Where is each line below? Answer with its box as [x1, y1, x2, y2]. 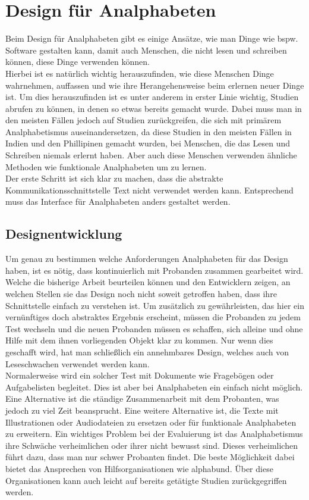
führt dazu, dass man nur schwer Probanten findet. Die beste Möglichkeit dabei [5, 451, 295, 463]
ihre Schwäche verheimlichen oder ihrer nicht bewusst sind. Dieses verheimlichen [5, 439, 298, 451]
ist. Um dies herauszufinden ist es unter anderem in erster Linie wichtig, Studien [5, 90, 299, 103]
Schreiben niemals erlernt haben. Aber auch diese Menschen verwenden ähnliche [5, 149, 297, 161]
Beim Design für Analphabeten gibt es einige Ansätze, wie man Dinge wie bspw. [5, 32, 298, 45]
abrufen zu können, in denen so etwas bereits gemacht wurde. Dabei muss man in [5, 102, 302, 114]
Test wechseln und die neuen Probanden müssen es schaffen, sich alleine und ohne [5, 322, 303, 335]
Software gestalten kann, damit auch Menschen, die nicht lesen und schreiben [5, 43, 287, 56]
